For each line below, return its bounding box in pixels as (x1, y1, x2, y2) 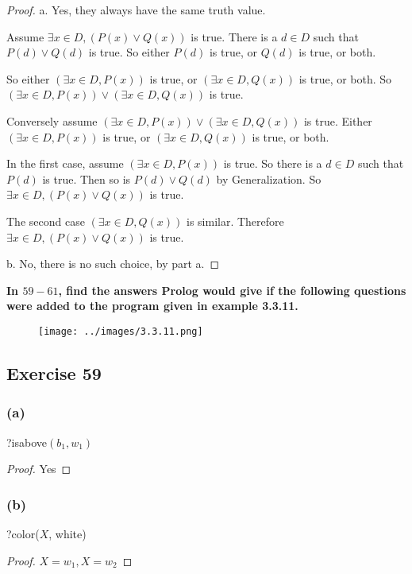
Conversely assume (6, 112, 98, 129)
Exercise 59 (6, 360, 102, 385)
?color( (6, 525, 40, 541)
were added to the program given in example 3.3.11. (6, 297, 298, 314)
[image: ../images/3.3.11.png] (38, 325, 203, 337)
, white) (48, 525, 87, 541)
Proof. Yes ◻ (6, 460, 71, 477)
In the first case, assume (6, 155, 124, 172)
